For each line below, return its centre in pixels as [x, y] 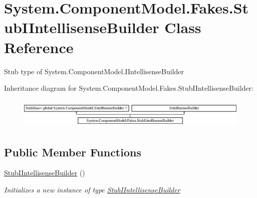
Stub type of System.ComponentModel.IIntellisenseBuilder [94, 71]
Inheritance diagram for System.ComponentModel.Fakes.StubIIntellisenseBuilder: [129, 88]
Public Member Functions [73, 152]
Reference [39, 47]
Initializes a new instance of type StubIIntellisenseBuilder [92, 189]
